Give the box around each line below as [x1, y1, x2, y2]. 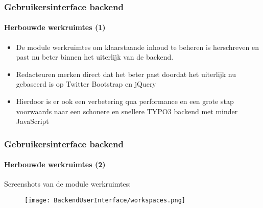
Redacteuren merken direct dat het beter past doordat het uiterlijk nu [16, 68, 236, 79]
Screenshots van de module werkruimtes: [4, 178, 131, 189]
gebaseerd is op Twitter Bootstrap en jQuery [16, 79, 156, 89]
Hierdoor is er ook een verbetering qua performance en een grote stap [16, 96, 234, 107]
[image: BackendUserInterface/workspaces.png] [25, 197, 185, 204]
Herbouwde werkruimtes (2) [4, 159, 106, 170]
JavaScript [16, 116, 49, 126]
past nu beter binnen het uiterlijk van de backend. [16, 51, 174, 62]
